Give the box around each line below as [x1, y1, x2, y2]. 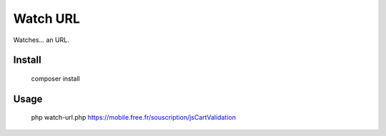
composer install [31, 74, 80, 83]
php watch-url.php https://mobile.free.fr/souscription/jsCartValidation [31, 113, 236, 122]
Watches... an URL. [13, 36, 69, 44]
